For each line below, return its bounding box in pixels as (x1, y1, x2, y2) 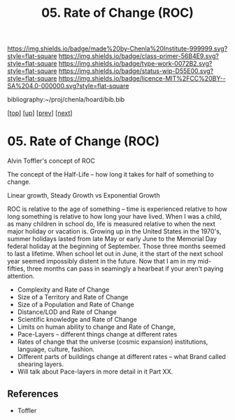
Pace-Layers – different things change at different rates (17, 330, 178, 339)
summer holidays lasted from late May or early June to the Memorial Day (7, 235, 217, 243)
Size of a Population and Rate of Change (17, 300, 134, 309)
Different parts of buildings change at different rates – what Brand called (17, 353, 226, 361)
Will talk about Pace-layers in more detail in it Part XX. (17, 367, 173, 376)
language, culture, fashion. (17, 345, 95, 353)
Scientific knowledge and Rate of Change (17, 316, 138, 324)
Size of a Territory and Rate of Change (17, 293, 129, 302)
